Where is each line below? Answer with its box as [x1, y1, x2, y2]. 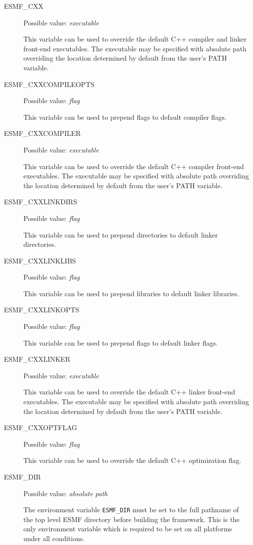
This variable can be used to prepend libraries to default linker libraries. [23, 288, 239, 298]
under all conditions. [23, 533, 85, 544]
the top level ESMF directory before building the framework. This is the [23, 514, 240, 524]
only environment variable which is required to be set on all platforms [23, 523, 232, 534]
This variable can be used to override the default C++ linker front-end [23, 387, 235, 397]
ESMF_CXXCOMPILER [4, 128, 81, 138]
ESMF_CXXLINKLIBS [4, 255, 76, 265]
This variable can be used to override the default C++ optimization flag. [23, 455, 241, 465]
